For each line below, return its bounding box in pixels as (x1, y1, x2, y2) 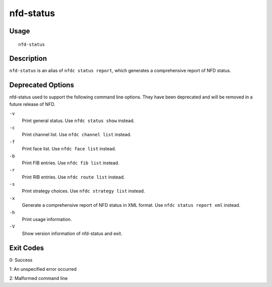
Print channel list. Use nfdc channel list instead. (22, 132, 131, 138)
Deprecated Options (9, 81, 74, 89)
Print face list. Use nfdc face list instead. (22, 146, 116, 152)
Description (9, 54, 47, 63)
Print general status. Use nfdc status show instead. (22, 118, 135, 124)
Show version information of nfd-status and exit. (22, 230, 123, 237)
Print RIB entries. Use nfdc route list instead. (22, 174, 125, 180)
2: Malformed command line (9, 275, 68, 281)
